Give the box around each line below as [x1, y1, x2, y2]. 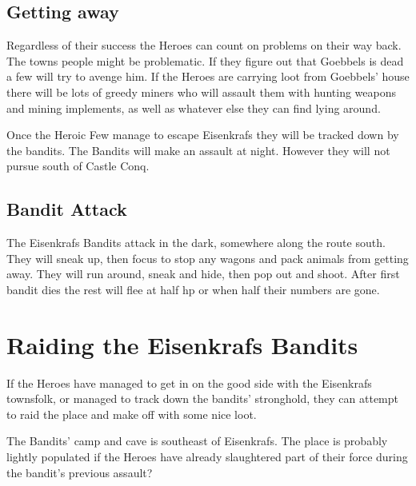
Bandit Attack [6, 197, 127, 221]
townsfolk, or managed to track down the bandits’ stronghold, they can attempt [6, 390, 398, 407]
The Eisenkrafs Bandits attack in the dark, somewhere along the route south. [6, 234, 386, 251]
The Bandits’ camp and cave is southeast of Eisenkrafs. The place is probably [6, 432, 388, 449]
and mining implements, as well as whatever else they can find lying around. [6, 99, 381, 116]
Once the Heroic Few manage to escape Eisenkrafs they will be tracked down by [6, 126, 399, 143]
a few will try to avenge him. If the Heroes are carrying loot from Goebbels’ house [6, 68, 410, 85]
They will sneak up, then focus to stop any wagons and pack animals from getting [6, 249, 409, 266]
